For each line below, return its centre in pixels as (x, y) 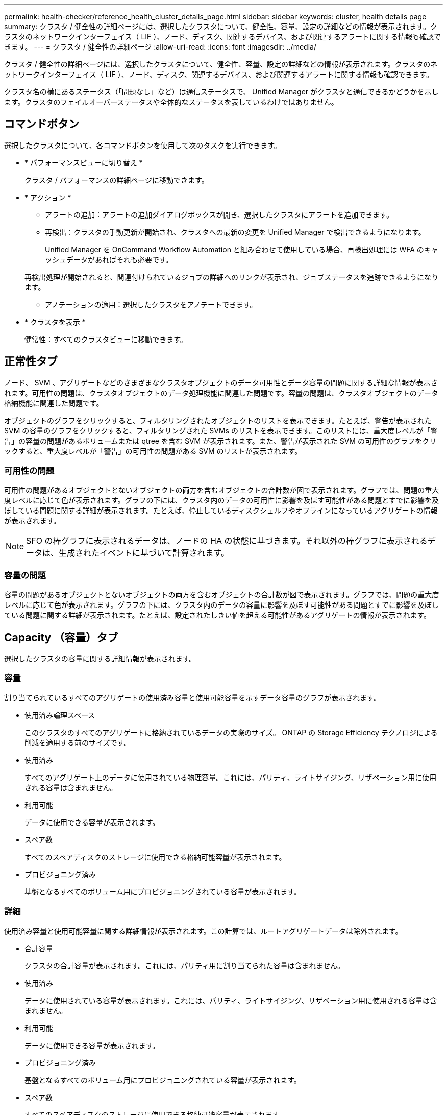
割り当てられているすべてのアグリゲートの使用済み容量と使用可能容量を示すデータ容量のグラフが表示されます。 (192, 697)
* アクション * (48, 197)
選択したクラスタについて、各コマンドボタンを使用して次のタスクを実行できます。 (143, 145)
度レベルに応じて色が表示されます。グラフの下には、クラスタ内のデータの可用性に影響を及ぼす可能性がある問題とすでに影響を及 (222, 500)
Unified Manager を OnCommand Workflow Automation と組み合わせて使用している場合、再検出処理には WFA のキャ (242, 249)
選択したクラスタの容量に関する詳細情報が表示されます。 (100, 659)
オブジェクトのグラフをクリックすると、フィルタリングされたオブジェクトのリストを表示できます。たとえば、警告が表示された (218, 420)
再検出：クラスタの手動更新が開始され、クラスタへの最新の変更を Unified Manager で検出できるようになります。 (235, 232)
